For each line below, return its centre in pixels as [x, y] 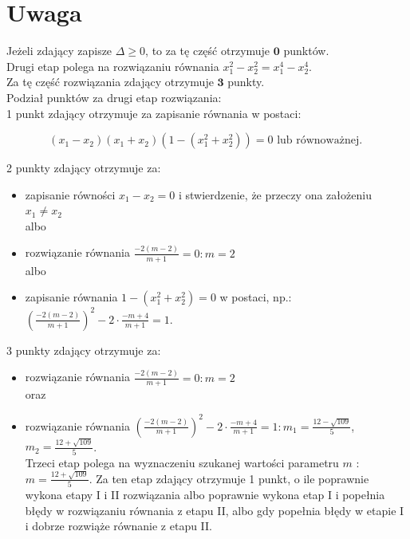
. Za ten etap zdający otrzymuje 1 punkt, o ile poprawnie [229, 478]
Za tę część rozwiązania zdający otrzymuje [110, 82]
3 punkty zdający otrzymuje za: [84, 350]
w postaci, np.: [256, 297]
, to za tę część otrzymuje [208, 51]
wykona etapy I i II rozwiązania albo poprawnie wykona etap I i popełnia [205, 495]
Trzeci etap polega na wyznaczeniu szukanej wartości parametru [182, 462]
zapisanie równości [70, 194]
